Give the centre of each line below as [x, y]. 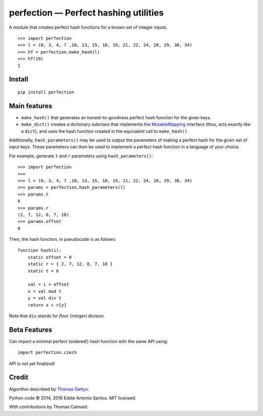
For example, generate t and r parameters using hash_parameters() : [81, 156]
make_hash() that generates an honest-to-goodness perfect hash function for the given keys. [116, 117]
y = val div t [45, 298]
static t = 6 [43, 271]
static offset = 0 [50, 257]
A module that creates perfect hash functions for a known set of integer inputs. [88, 27]
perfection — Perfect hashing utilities [86, 13]
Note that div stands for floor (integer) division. [57, 316]
